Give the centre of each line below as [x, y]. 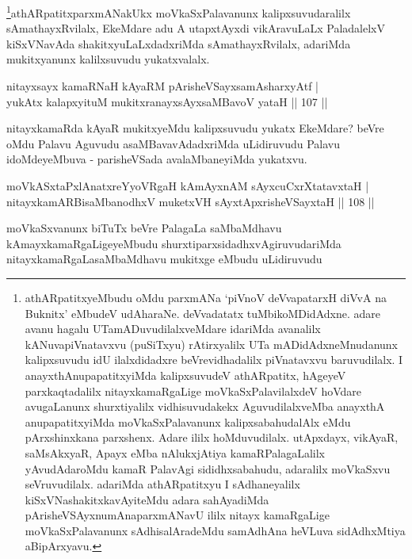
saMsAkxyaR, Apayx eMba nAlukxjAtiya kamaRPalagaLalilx [175, 452]
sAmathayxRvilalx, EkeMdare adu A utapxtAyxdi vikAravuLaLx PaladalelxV [196, 28]
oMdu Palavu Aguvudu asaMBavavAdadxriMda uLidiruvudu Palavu [174, 143]
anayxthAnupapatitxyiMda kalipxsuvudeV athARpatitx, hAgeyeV [185, 375]
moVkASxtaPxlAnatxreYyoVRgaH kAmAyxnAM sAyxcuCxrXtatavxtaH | [188, 186]
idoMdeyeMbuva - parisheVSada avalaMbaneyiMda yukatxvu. [157, 159]
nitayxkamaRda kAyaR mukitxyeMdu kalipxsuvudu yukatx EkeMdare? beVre [195, 128]
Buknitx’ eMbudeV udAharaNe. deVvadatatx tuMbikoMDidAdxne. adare [202, 313]
